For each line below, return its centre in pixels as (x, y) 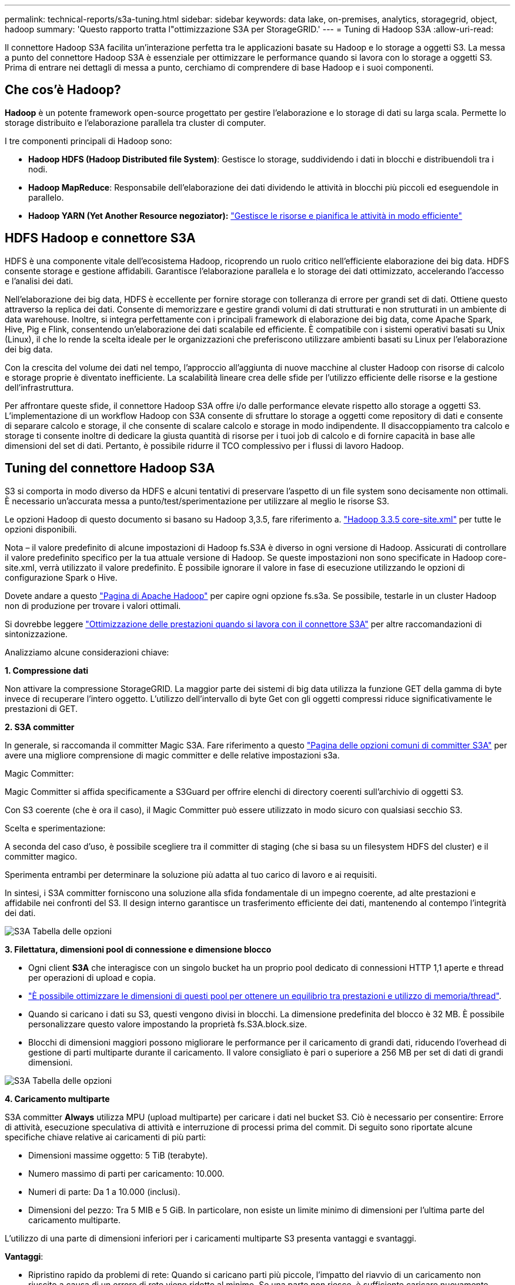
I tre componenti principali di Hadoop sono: (88, 141)
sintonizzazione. (36, 634)
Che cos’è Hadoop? (63, 90)
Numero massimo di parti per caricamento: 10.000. (126, 1173)
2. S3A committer (40, 727)
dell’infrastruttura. (39, 387)
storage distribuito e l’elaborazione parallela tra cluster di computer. (136, 122)
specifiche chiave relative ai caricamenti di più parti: (106, 1137)
